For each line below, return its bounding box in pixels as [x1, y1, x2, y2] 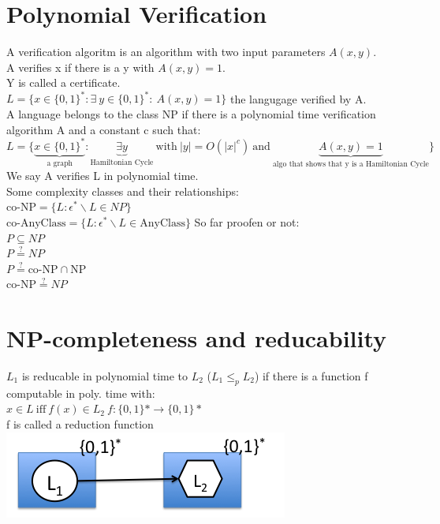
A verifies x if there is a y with [6, 58, 155, 75]
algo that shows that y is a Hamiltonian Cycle [272, 159, 429, 168]
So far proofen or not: [194, 213, 300, 230]
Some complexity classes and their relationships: [6, 182, 239, 199]
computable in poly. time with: [6, 384, 155, 401]
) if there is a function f [254, 368, 368, 384]
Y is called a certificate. [6, 74, 121, 91]
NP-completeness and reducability [6, 322, 387, 354]
